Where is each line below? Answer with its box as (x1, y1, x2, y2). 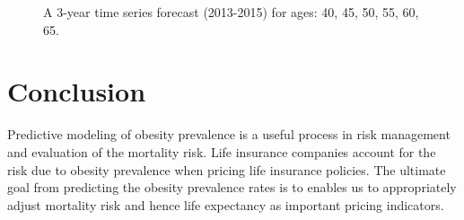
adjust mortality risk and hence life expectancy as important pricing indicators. (7, 195, 444, 214)
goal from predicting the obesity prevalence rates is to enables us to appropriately (7, 178, 457, 197)
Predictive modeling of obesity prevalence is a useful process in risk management (7, 125, 451, 144)
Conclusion (7, 73, 146, 110)
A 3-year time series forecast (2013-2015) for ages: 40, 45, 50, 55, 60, (43, 3, 419, 21)
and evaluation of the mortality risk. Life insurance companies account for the (7, 142, 436, 161)
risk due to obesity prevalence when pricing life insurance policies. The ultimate (7, 160, 446, 179)
